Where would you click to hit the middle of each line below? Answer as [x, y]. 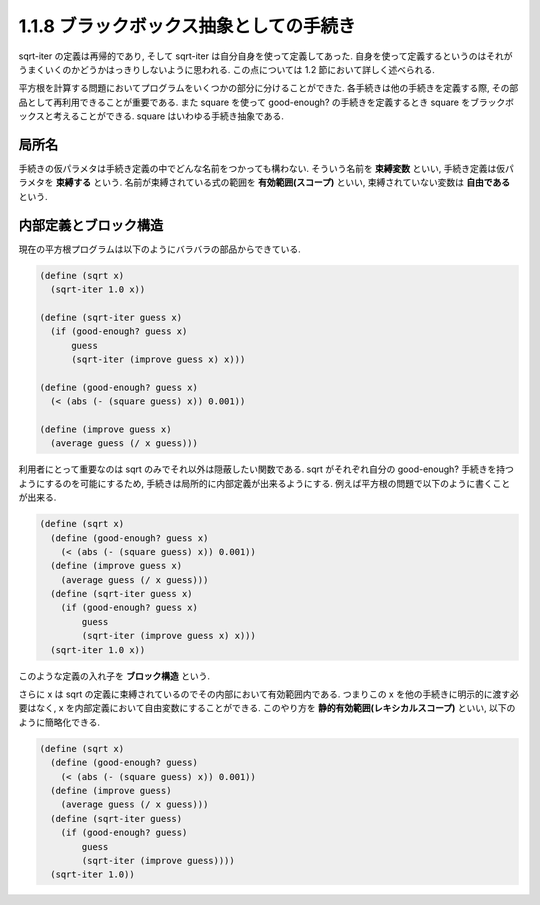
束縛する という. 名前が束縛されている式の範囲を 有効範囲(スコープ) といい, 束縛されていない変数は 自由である [282, 182]
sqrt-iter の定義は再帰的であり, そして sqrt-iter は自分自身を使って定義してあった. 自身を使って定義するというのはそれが [265, 56]
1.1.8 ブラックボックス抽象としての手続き [187, 26]
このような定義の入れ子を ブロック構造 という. [114, 676]
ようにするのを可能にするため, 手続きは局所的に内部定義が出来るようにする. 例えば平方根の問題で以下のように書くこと [264, 483]
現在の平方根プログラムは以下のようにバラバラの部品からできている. [160, 249]
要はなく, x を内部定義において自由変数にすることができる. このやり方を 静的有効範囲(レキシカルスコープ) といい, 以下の [267, 708]
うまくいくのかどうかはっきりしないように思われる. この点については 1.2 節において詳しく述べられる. [226, 69]
